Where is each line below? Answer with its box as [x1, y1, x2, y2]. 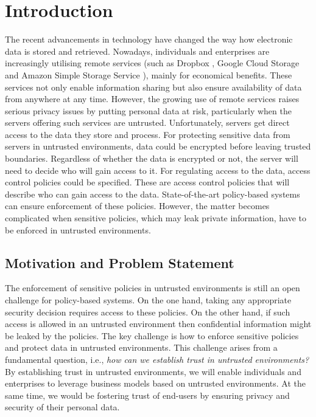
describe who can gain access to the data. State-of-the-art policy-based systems [5, 187, 300, 200]
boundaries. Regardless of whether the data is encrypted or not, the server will [5, 152, 298, 165]
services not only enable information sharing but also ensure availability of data [5, 80, 302, 93]
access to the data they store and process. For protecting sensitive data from [5, 128, 290, 140]
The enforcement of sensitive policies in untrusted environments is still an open [5, 281, 300, 294]
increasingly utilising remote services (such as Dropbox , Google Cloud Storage [5, 57, 300, 69]
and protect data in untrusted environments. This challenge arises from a [5, 341, 278, 354]
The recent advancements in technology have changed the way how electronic [5, 33, 293, 46]
